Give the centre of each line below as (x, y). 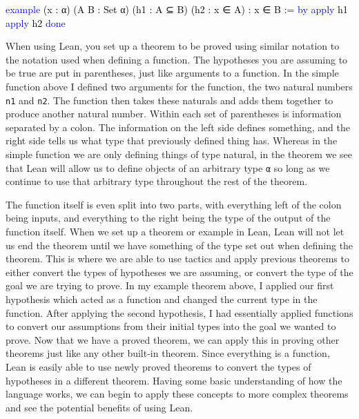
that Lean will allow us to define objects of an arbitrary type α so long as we (168, 167)
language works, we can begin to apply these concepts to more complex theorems (177, 394)
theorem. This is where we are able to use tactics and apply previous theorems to (177, 259)
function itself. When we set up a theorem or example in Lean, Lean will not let (175, 232)
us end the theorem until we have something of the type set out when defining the (179, 245)
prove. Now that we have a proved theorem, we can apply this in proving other (173, 339)
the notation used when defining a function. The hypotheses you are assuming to (177, 59)
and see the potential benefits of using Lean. (99, 407)
